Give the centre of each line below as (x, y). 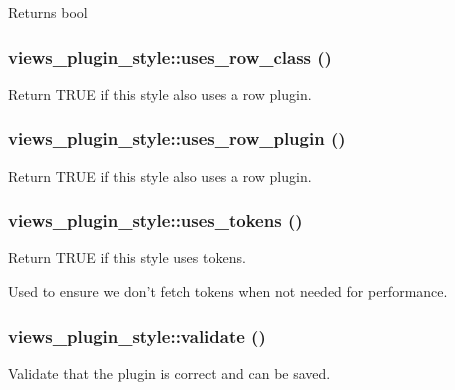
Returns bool (48, 12)
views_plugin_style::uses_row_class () (170, 56)
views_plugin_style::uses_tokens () (155, 220)
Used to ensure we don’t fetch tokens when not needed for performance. (228, 291)
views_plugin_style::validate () (137, 335)
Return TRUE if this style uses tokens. (127, 257)
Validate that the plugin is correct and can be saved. (169, 372)
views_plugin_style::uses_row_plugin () (177, 138)
